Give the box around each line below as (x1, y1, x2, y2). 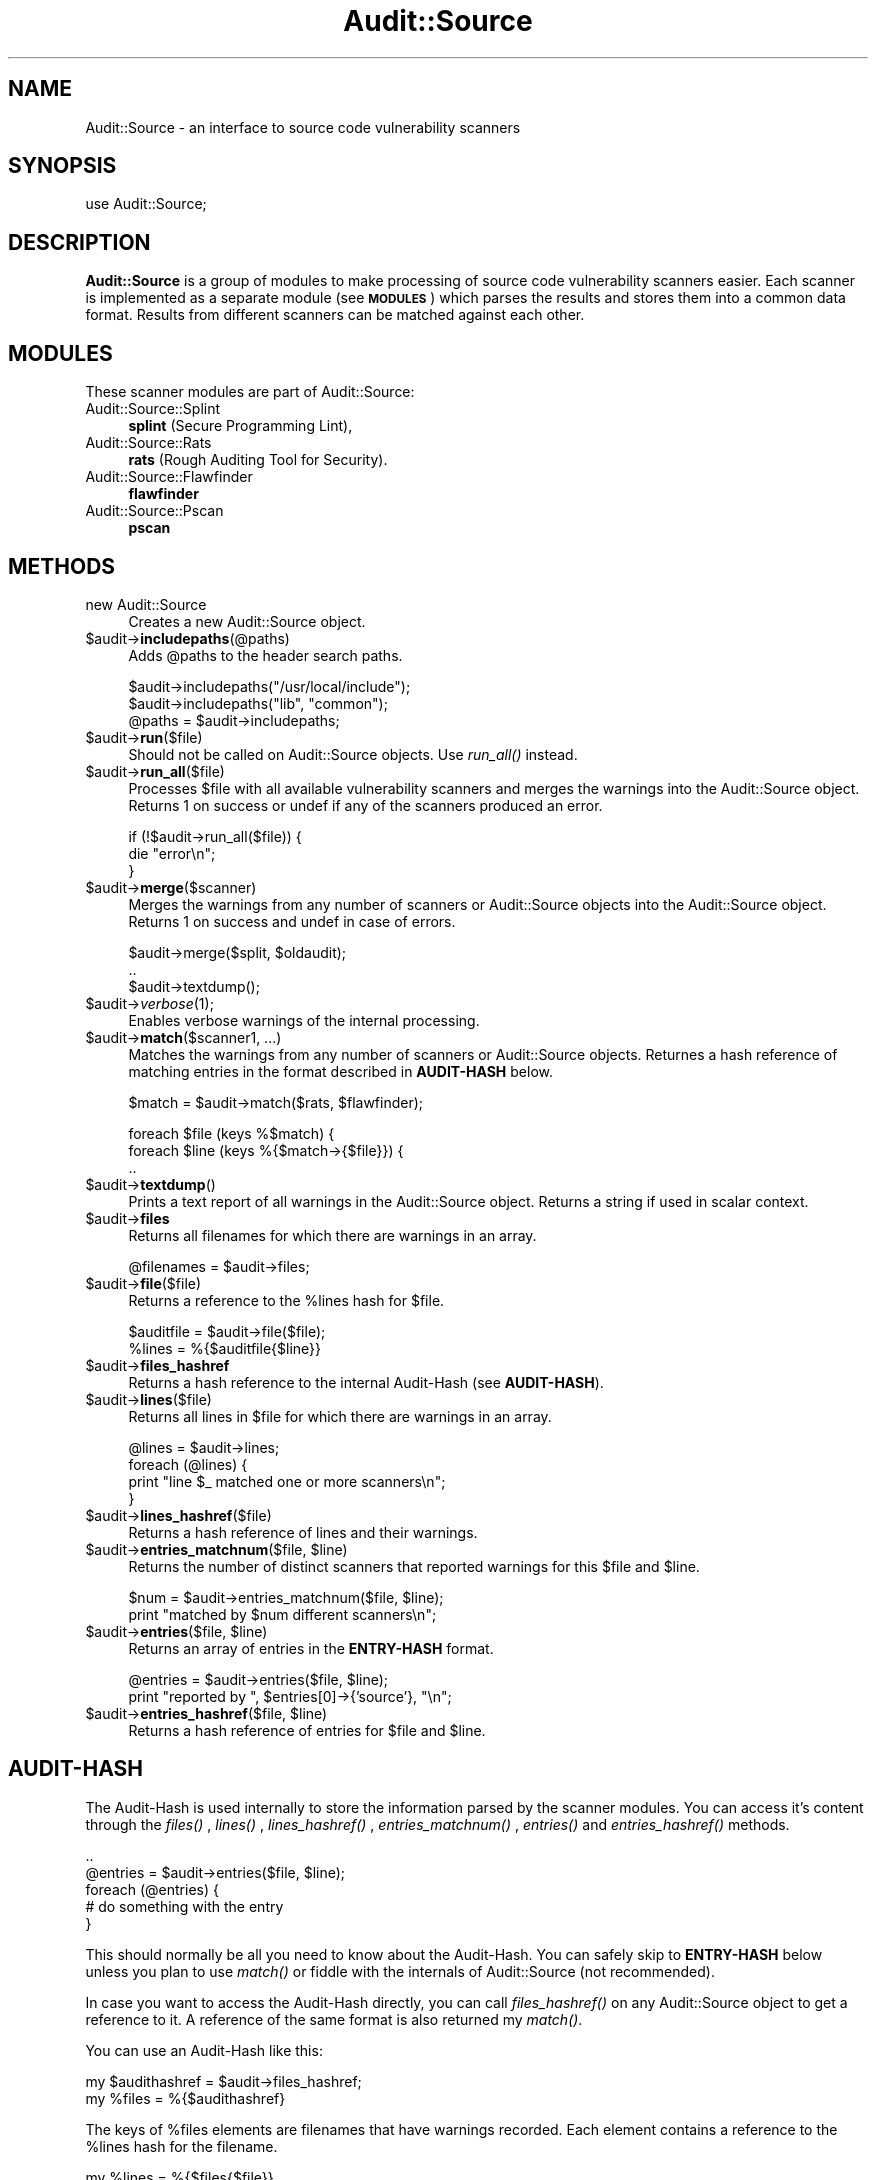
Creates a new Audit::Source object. (128, 612, 366, 630)
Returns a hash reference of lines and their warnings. (128, 1523, 478, 1541)
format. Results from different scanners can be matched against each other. (85, 306, 585, 324)
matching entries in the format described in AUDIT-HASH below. (128, 1062, 553, 1080)
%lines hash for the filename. (85, 2137, 278, 2155)
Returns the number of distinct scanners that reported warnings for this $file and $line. (128, 1557, 700, 1575)
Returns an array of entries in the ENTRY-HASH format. (128, 1639, 494, 1657)
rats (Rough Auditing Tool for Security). (128, 451, 388, 469)
